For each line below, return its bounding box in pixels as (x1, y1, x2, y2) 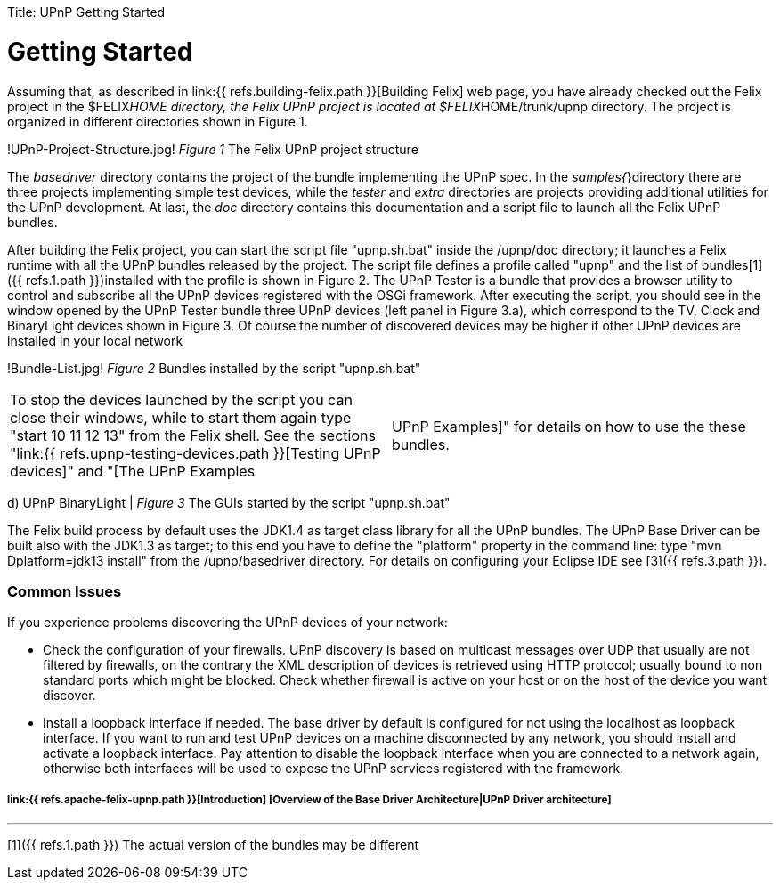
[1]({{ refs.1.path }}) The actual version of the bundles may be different (7, 837, 418, 853)
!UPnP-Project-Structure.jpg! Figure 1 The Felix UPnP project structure (7, 141, 418, 157)
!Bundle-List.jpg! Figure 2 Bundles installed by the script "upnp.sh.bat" (7, 360, 421, 376)
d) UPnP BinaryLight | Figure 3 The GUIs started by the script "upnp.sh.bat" (7, 494, 451, 510)
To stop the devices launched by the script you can (10, 390, 353, 409)
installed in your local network (7, 332, 183, 348)
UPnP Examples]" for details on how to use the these (392, 417, 746, 435)
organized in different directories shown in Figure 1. (7, 113, 308, 129)
